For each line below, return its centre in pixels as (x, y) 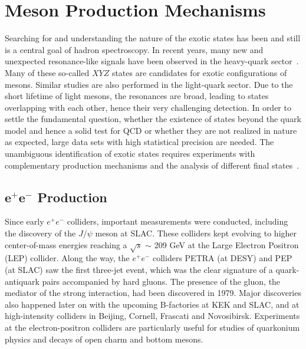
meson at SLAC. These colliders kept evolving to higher (196, 233)
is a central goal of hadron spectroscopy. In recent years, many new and (134, 49)
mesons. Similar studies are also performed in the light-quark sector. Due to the (149, 84)
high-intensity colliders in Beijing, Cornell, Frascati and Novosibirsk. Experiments (152, 316)
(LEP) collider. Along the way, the (67, 258)
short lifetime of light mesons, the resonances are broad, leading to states (137, 96)
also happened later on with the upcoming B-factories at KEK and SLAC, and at (152, 304)
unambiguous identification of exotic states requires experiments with (130, 154)
